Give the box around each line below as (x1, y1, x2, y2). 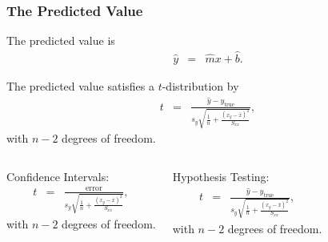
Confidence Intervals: (6, 167, 110, 184)
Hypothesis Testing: (172, 167, 270, 184)
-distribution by (162, 78, 239, 95)
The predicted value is (6, 32, 115, 49)
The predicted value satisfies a (6, 78, 154, 95)
